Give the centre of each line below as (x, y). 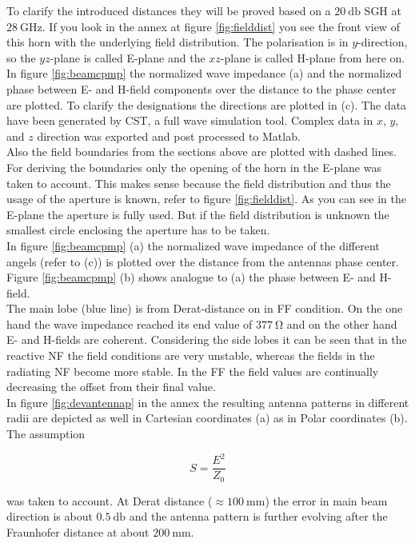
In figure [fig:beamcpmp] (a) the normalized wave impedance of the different (193, 245)
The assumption (46, 434)
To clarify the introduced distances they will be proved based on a (169, 10)
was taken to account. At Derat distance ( (110, 500)
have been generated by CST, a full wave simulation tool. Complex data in (190, 120)
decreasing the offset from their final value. (111, 387)
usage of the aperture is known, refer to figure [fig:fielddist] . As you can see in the (206, 199)
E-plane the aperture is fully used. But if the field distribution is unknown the (198, 214)
